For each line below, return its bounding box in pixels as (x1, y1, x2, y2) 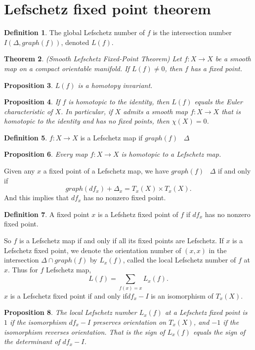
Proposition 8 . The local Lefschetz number (4, 307, 137, 317)
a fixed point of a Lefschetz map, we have (43, 166, 169, 176)
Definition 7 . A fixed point (4, 209, 89, 219)
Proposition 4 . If (4, 96, 60, 107)
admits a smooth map (123, 106, 188, 116)
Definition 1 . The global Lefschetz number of (4, 27, 145, 38)
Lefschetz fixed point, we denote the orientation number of (4, 245, 181, 255)
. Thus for (8, 264, 38, 274)
